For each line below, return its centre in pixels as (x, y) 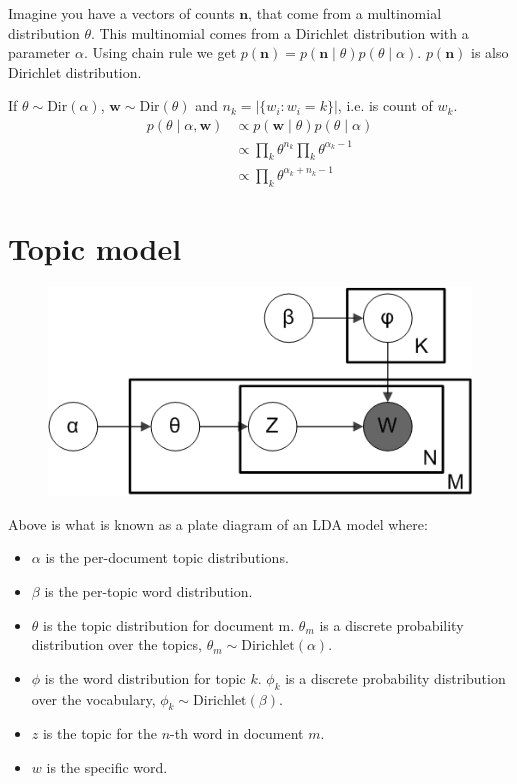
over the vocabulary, (93, 698)
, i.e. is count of (385, 105)
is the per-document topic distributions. (167, 557)
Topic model (95, 247)
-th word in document (237, 733)
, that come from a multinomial (345, 13)
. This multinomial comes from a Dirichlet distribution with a (279, 32)
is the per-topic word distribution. (148, 590)
